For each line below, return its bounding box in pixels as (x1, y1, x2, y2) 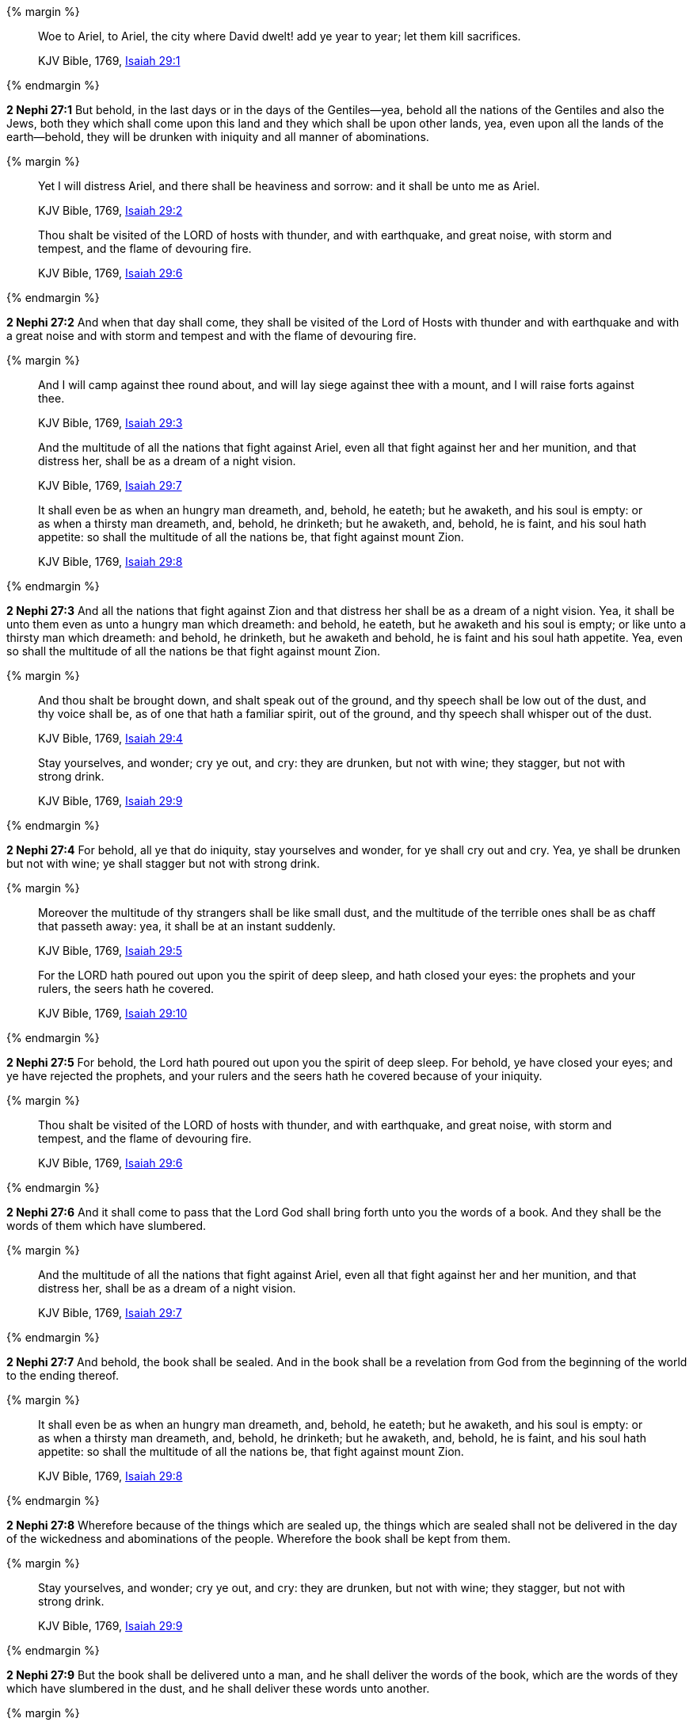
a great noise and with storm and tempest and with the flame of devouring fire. (6, 329, 417, 342)
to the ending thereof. (6, 1369, 119, 1382)
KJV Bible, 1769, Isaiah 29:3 (38, 416, 183, 430)
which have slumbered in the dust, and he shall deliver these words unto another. (6, 1682, 430, 1695)
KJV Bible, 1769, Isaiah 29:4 (38, 731, 183, 745)
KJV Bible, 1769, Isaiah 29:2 (38, 204, 183, 217)
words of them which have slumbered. (6, 1219, 207, 1232)
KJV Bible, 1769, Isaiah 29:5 (38, 944, 183, 957)
